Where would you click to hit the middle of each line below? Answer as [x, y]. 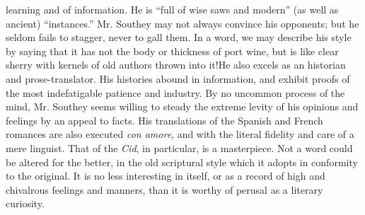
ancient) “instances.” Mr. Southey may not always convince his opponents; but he [182, 23]
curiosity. [25, 203]
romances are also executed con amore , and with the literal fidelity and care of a [180, 134]
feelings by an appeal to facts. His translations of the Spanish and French [164, 120]
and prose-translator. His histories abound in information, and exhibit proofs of [178, 78]
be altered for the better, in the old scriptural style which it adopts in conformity [182, 162]
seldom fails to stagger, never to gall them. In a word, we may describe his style [179, 37]
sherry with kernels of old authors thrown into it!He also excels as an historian [176, 65]
